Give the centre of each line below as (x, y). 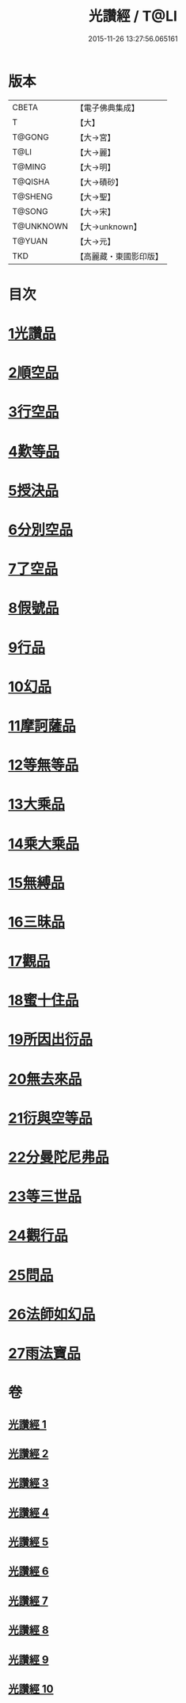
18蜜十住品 (44, 1000)
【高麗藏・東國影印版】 (120, 256)
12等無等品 (44, 765)
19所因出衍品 (51, 1040)
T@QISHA (31, 181)
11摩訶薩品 (42, 725)
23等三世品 (45, 1197)
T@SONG (30, 211)
